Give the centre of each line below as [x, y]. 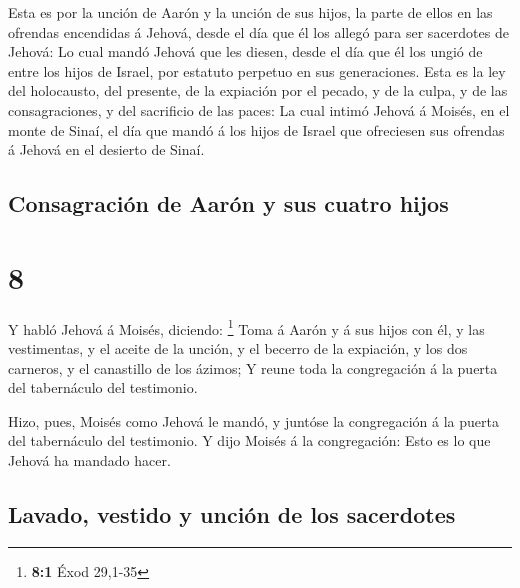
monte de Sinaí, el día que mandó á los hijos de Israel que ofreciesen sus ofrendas [256, 129]
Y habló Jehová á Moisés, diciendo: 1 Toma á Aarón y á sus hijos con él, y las [246, 327]
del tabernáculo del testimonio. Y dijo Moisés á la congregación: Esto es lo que [249, 440]
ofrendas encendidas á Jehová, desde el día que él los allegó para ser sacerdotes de [258, 31]
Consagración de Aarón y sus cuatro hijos [228, 203]
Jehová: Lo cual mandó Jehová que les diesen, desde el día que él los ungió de [245, 51]
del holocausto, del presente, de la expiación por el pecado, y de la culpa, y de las [258, 90]
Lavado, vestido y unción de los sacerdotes [232, 513]
